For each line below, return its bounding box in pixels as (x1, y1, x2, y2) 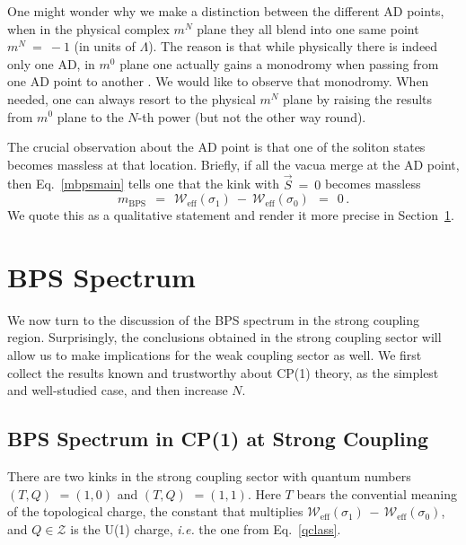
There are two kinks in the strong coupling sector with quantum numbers (7, 467, 411, 486)
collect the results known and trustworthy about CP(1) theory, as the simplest (7, 363, 439, 382)
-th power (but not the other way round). (137, 107, 366, 126)
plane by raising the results (283, 89, 433, 108)
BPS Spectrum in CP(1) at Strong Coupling (7, 425, 429, 453)
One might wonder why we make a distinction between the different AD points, (7, 2, 444, 20)
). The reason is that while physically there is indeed (148, 37, 438, 56)
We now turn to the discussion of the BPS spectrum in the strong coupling (7, 310, 420, 329)
